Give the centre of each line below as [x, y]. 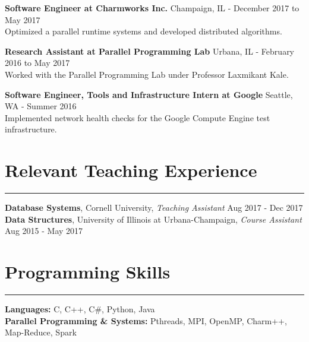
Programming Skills [88, 272]
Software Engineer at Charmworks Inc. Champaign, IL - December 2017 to [152, 8]
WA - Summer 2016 [41, 106]
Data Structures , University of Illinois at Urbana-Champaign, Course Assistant [153, 219]
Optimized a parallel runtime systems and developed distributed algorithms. [144, 31]
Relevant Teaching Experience [131, 170]
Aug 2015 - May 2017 [44, 231]
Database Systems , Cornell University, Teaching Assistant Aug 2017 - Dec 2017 [154, 208]
